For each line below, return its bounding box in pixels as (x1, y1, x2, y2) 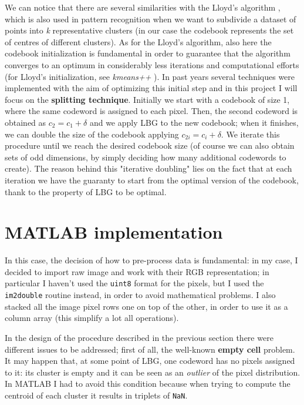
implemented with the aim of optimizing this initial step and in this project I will (5, 82, 298, 94)
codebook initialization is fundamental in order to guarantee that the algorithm (5, 47, 291, 59)
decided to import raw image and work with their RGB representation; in (5, 265, 269, 277)
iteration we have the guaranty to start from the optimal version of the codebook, (5, 173, 299, 186)
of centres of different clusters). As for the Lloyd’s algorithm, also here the (5, 35, 272, 48)
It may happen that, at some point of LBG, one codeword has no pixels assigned (5, 354, 295, 367)
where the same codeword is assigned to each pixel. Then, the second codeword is (5, 105, 298, 117)
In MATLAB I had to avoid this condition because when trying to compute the (5, 377, 291, 390)
